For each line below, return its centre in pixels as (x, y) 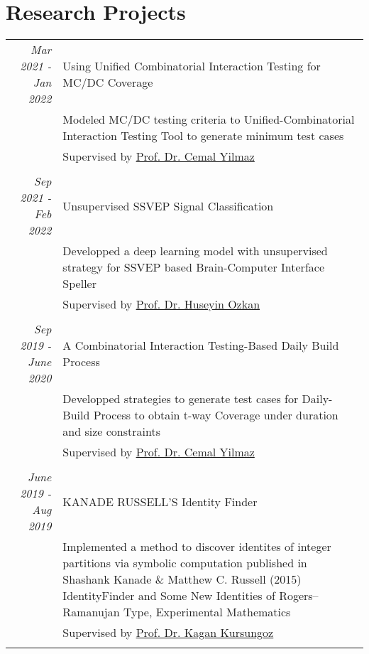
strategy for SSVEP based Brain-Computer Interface (194, 267)
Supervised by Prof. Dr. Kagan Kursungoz (168, 633)
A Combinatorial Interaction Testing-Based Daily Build (201, 345)
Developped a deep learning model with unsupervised (195, 251)
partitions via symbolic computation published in (185, 563)
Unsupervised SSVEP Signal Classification (168, 205)
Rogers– (299, 596)
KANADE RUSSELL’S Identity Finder (160, 501)
